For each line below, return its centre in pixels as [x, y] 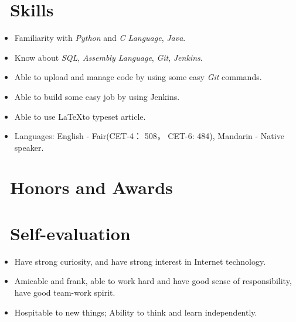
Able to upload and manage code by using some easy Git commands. [138, 77]
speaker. [29, 147]
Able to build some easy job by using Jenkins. [97, 96]
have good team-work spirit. [65, 292]
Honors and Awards [91, 187]
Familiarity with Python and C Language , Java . [100, 38]
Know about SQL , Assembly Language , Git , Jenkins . [108, 57]
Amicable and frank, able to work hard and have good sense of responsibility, [153, 281]
